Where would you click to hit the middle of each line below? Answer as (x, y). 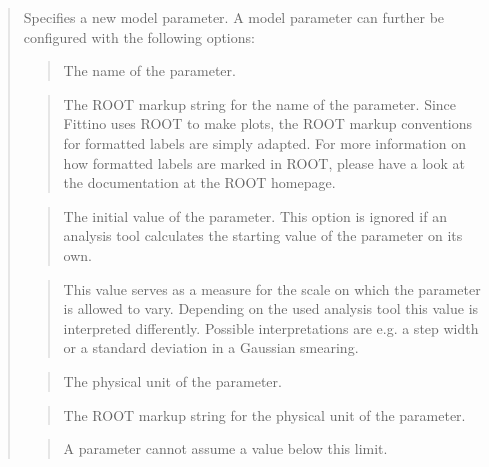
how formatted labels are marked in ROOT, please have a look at (264, 162)
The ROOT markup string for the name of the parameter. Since (260, 103)
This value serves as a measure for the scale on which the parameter (272, 288)
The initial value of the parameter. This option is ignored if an (255, 215)
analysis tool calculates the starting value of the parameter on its (263, 235)
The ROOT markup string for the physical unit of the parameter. (264, 414)
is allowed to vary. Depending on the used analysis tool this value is (271, 308)
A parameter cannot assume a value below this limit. (225, 448)
